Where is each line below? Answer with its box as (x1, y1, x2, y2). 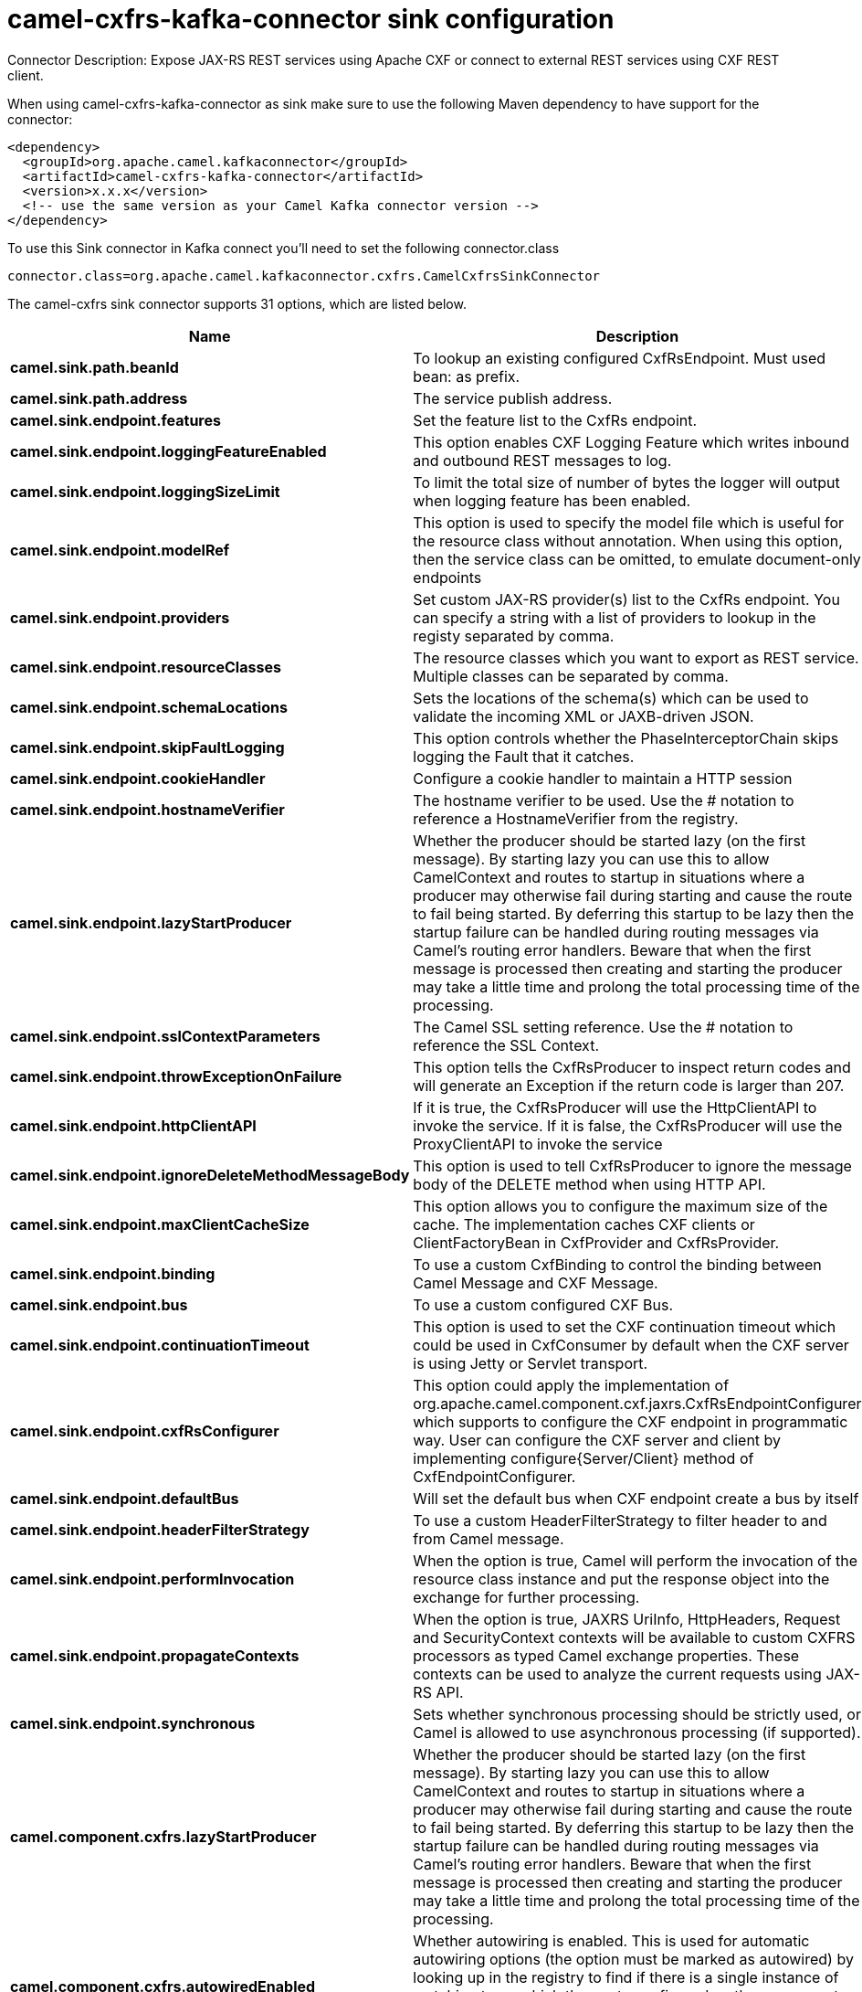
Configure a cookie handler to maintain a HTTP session (413, 768, 793, 788)
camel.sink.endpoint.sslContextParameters (10, 1026, 321, 1045)
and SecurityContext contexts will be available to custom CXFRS (413, 1627, 856, 1647)
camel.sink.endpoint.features (10, 410, 221, 429)
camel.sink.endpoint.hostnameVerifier (10, 800, 285, 819)
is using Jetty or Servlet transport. (413, 1353, 648, 1372)
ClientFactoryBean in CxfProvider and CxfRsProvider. (413, 1233, 780, 1252)
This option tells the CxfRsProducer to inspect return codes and (413, 1057, 851, 1076)
